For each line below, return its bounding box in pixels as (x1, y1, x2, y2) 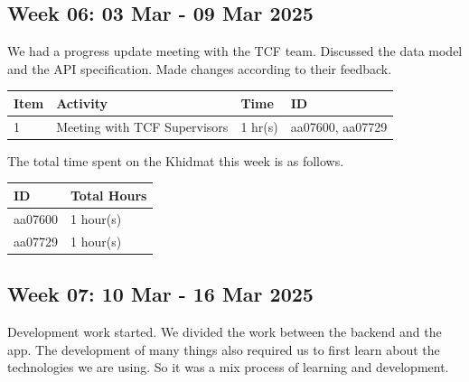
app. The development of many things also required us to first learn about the (7, 340, 440, 359)
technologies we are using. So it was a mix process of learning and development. (7, 358, 449, 377)
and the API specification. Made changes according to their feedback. (7, 59, 392, 78)
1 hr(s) (240, 116, 278, 135)
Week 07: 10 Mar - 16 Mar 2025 (7, 280, 314, 308)
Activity (56, 93, 108, 112)
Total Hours (70, 185, 147, 204)
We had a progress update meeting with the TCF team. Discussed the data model (7, 42, 463, 61)
